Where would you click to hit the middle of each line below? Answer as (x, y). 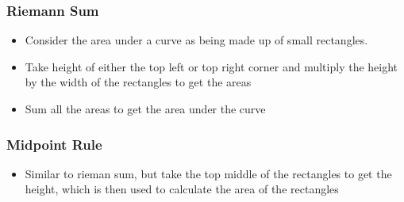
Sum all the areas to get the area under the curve (145, 109)
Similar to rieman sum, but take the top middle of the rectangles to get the (208, 173)
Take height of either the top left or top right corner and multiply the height (212, 66)
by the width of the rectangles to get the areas (138, 82)
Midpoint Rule (54, 144)
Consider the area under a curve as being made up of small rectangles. (196, 40)
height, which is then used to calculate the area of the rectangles (182, 189)
